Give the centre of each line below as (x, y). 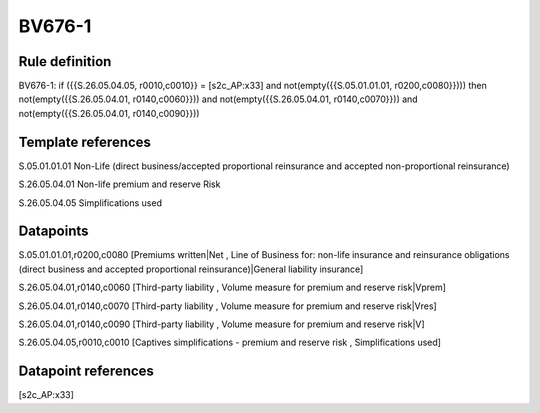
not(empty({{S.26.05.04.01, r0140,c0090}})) (109, 113)
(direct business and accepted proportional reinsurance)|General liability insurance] (191, 269)
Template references (85, 141)
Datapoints (53, 231)
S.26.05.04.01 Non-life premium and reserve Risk (119, 184)
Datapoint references (86, 371)
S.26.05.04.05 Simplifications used (90, 202)
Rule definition (65, 61)
